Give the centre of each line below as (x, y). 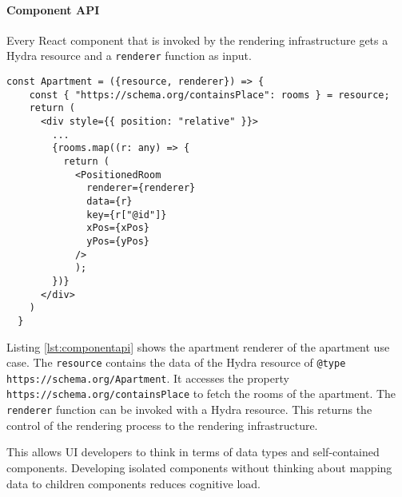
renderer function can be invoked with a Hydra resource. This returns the (189, 410)
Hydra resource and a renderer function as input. (129, 56)
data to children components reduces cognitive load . (133, 483)
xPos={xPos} (118, 228)
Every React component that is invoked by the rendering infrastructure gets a (197, 40)
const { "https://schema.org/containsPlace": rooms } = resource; (209, 95)
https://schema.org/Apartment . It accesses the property (148, 378)
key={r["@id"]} (127, 215)
